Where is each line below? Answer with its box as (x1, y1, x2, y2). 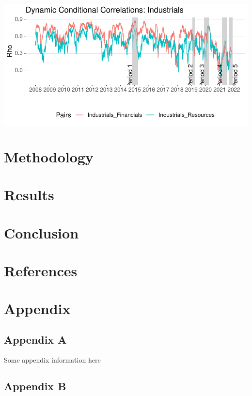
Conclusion (4, 222, 79, 242)
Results (4, 185, 54, 205)
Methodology (4, 146, 94, 166)
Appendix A (4, 332, 67, 347)
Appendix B (4, 378, 66, 393)
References (4, 260, 78, 280)
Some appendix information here (4, 354, 101, 364)
